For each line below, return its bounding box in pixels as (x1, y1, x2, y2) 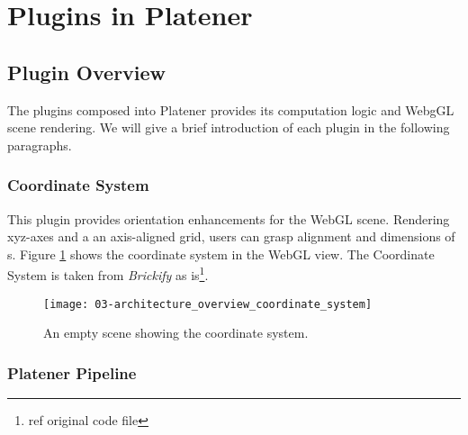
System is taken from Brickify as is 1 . (7, 263, 209, 285)
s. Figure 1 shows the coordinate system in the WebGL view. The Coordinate (7, 244, 435, 263)
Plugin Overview (7, 58, 166, 86)
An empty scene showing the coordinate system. (43, 323, 309, 342)
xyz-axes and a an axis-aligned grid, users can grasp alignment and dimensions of (7, 227, 455, 246)
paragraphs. (7, 135, 72, 154)
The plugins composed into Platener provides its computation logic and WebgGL (7, 100, 454, 119)
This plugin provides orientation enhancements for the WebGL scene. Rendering (7, 209, 450, 228)
